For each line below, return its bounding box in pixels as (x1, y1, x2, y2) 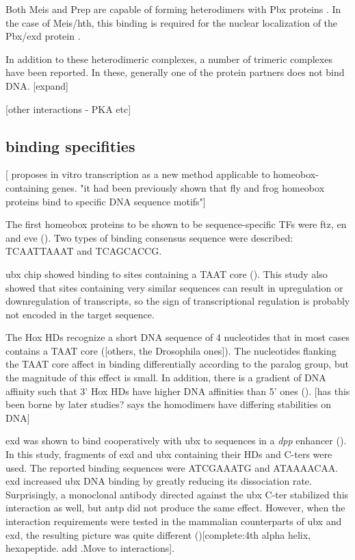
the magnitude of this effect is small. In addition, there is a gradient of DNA (5, 370, 326, 385)
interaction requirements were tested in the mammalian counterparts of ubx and (5, 514, 342, 529)
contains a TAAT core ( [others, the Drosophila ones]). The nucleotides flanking (5, 343, 337, 357)
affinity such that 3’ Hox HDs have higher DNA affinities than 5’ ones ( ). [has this (5, 383, 350, 398)
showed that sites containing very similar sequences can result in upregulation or (5, 280, 343, 294)
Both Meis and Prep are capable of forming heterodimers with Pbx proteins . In (5, 2, 341, 16)
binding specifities (5, 135, 135, 156)
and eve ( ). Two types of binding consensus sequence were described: (5, 230, 293, 244)
